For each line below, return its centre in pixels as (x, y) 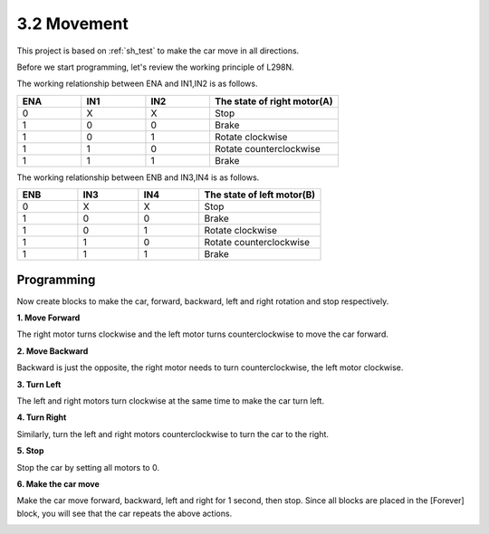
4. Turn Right (42, 417)
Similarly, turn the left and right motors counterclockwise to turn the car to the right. (173, 434)
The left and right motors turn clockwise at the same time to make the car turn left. (171, 400)
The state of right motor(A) (273, 101)
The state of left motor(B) (260, 195)
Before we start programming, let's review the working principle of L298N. (155, 67)
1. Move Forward (48, 318)
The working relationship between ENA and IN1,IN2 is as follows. (137, 84)
